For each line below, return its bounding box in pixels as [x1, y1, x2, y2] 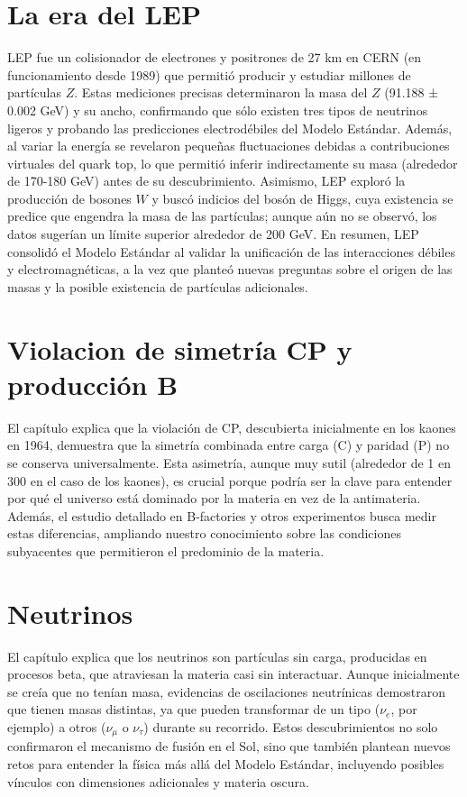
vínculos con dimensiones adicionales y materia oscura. [7, 772, 309, 791]
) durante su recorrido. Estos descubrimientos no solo [143, 718, 438, 736]
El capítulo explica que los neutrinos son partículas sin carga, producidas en [7, 646, 427, 665]
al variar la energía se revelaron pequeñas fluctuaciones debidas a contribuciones [7, 136, 450, 155]
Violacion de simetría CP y [7, 330, 353, 367]
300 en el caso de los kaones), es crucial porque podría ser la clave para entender [7, 471, 453, 490]
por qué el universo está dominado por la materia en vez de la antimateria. [7, 489, 421, 508]
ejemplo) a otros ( [7, 718, 106, 736]
